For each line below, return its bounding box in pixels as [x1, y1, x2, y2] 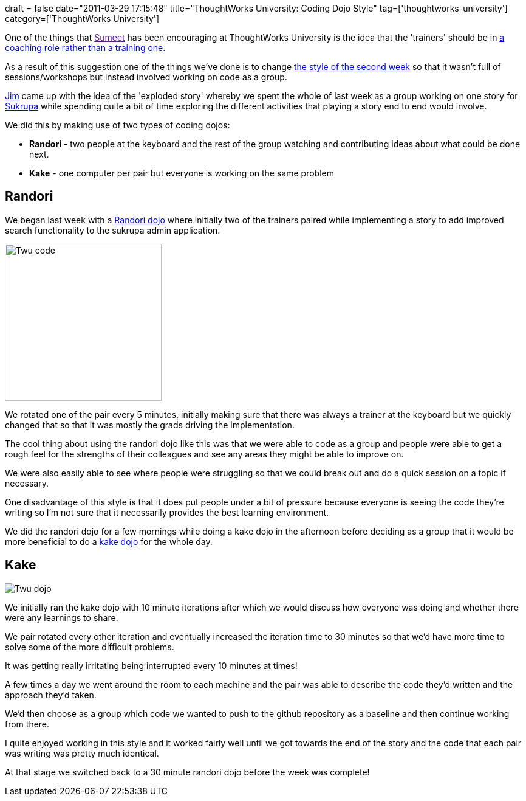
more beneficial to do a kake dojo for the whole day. [5, 536, 213, 547]
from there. [5, 718, 50, 729]
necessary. [5, 477, 49, 488]
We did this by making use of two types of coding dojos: [5, 120, 230, 130]
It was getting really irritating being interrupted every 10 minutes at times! [5, 660, 298, 671]
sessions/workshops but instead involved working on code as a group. [5, 72, 287, 82]
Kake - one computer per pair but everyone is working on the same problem [29, 168, 334, 178]
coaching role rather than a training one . [5, 43, 166, 53]
